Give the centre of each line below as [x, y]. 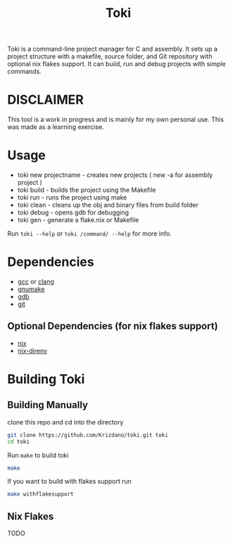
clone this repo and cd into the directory [65, 422]
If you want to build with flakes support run [70, 482]
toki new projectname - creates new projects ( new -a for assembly [115, 175]
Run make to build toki [38, 455]
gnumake [31, 289]
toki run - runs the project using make [72, 197]
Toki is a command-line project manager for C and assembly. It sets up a [113, 49]
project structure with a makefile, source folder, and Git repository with [110, 56]
